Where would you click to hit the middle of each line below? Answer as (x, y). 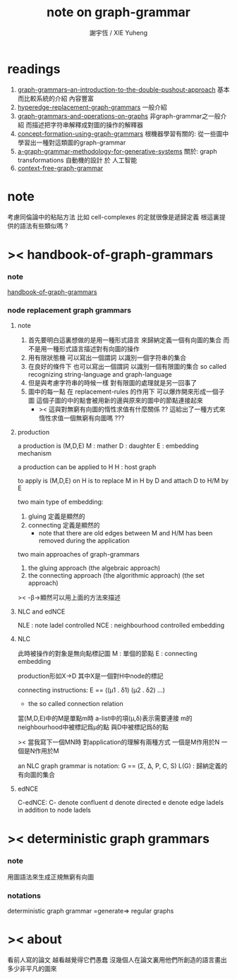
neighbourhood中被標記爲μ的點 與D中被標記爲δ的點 (93, 727)
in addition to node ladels (54, 810)
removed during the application (84, 541)
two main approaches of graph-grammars (78, 554)
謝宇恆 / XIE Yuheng (119, 32)
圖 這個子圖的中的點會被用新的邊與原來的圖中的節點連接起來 (115, 401)
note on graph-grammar (118, 12)
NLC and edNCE (41, 612)
